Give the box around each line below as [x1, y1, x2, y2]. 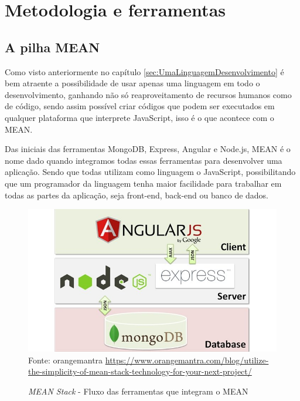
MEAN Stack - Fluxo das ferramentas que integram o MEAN [28, 385, 248, 397]
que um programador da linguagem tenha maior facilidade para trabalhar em [5, 177, 282, 189]
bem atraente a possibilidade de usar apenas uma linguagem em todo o [5, 77, 260, 89]
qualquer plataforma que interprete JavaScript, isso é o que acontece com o [5, 111, 274, 123]
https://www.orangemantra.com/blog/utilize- [105, 353, 269, 366]
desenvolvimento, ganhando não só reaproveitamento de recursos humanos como [5, 88, 292, 100]
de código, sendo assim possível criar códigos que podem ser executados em [5, 100, 275, 112]
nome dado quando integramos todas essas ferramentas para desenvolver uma [5, 154, 282, 166]
